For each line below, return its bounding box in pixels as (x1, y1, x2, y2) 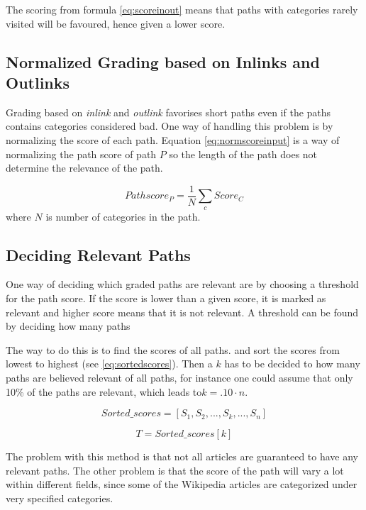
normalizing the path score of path (6, 146, 157, 161)
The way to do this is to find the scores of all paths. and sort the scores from (6, 342, 340, 357)
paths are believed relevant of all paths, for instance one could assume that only (6, 370, 353, 384)
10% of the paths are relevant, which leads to (6, 384, 202, 399)
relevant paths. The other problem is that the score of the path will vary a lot (6, 462, 344, 477)
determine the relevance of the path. (6, 160, 163, 175)
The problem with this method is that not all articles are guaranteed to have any (6, 449, 358, 464)
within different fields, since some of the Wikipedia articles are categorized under (6, 477, 357, 492)
